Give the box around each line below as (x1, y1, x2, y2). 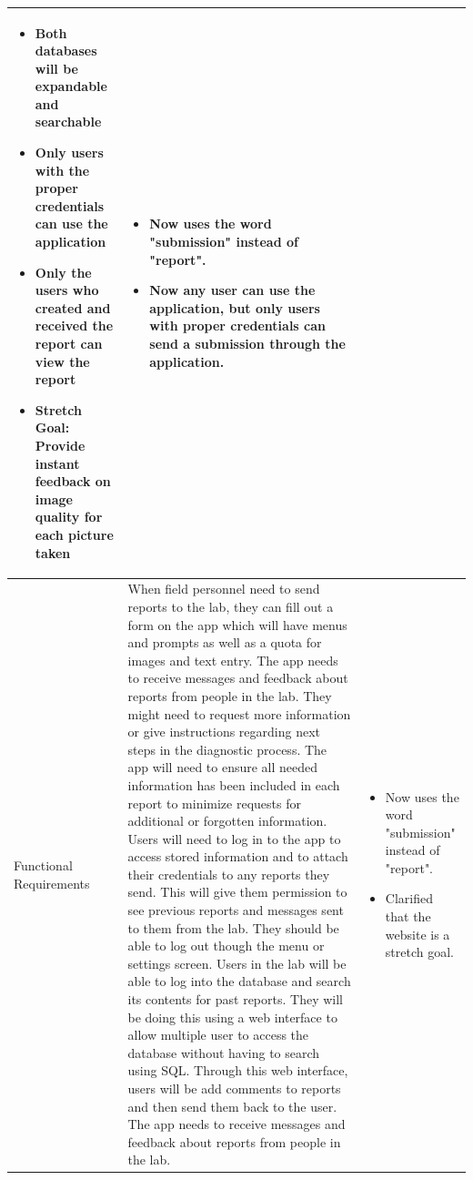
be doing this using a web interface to (127, 1007, 337, 1026)
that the (385, 907, 431, 926)
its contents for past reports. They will (127, 990, 343, 1009)
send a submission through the (149, 334, 346, 352)
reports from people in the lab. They (127, 686, 332, 705)
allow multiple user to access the (127, 1025, 309, 1044)
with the (35, 160, 90, 179)
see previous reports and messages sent (127, 900, 344, 920)
